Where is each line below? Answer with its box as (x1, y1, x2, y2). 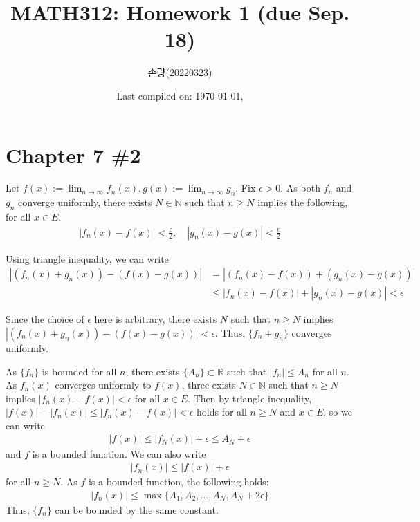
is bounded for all (42, 364, 117, 378)
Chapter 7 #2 (6, 140, 141, 169)
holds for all (197, 404, 247, 419)
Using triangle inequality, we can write (6, 251, 169, 265)
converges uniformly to (55, 377, 152, 392)
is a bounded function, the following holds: (88, 474, 269, 489)
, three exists (181, 377, 236, 392)
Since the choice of (6, 312, 84, 326)
